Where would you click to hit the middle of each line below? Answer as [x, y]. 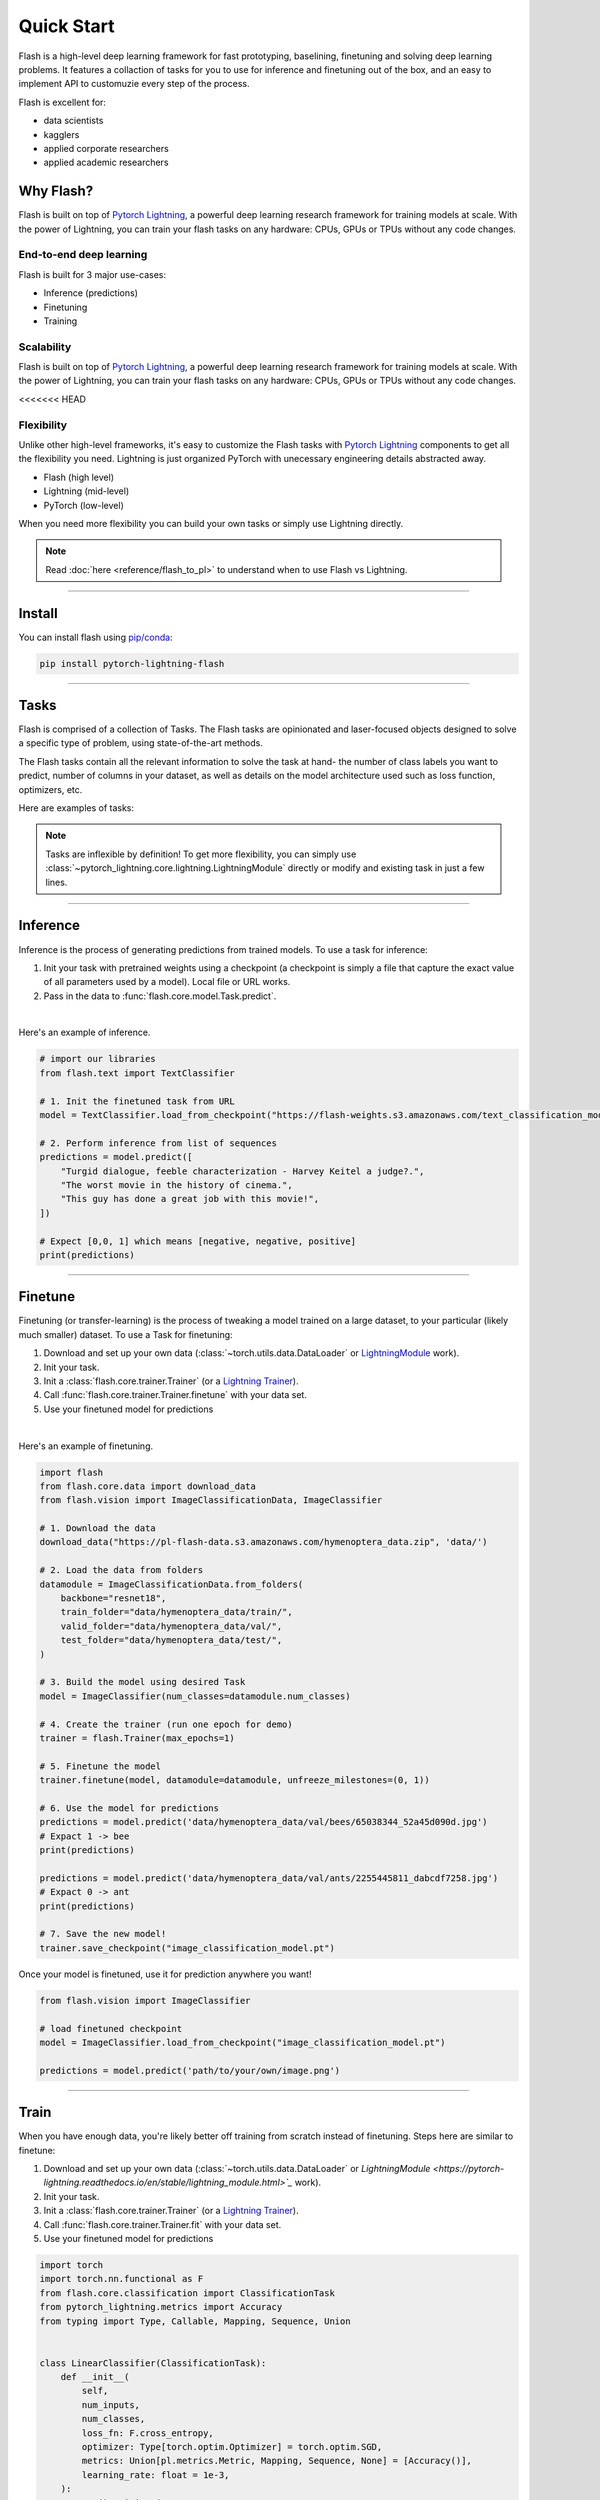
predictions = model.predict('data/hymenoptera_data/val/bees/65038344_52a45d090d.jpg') [264, 1822]
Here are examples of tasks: [76, 808]
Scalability [45, 347]
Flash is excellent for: [62, 102]
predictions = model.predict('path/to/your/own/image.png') [190, 2070]
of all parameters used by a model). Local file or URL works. [167, 982]
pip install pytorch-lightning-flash [132, 663]
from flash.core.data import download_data [148, 1486]
